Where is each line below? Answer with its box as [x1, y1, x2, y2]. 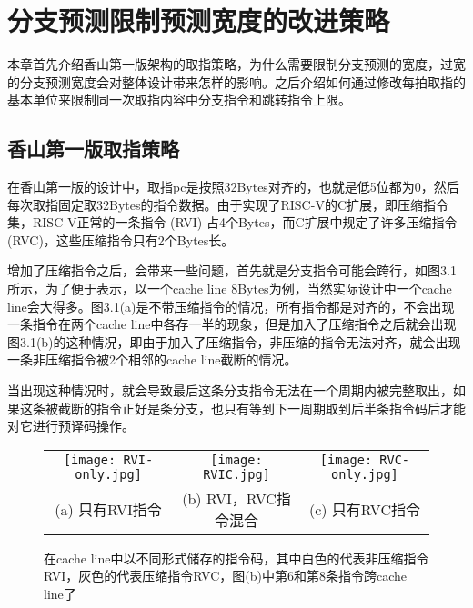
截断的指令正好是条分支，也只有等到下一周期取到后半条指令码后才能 [57, 398, 466, 417]
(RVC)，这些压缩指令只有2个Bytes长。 [7, 230, 235, 249]
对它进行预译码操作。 [7, 416, 135, 435]
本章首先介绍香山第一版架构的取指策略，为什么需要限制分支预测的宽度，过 [7, 55, 453, 74]
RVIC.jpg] [203, 466, 270, 482]
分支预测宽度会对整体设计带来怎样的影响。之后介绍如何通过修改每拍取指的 [19, 72, 466, 91]
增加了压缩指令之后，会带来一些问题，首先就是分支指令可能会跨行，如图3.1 [7, 261, 457, 280]
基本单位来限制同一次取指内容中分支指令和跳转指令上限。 [7, 90, 351, 109]
